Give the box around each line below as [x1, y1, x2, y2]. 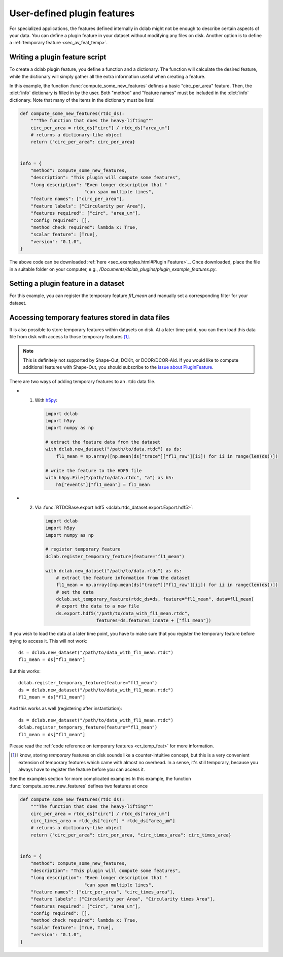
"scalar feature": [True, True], [30, 924, 114, 931]
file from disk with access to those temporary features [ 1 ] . [9, 334, 130, 340]
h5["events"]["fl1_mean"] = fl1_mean [56, 482, 150, 488]
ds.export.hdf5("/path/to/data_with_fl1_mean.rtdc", [56, 611, 190, 616]
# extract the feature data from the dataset [45, 439, 161, 445]
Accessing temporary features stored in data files [9, 313, 170, 322]
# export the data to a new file [56, 603, 139, 609]
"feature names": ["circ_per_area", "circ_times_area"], [30, 889, 175, 895]
